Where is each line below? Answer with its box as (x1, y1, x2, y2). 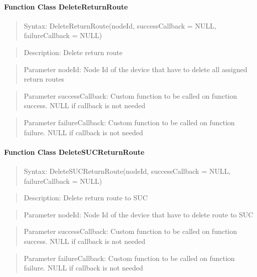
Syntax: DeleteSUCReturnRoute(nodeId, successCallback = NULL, (24, 165, 231, 176)
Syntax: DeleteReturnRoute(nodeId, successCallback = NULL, (24, 20, 216, 31)
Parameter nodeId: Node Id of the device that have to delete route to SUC (24, 209, 253, 219)
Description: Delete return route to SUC (24, 192, 148, 203)
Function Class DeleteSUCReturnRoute (4, 146, 145, 157)
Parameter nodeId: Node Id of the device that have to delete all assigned (24, 64, 247, 74)
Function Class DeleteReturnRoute (4, 1, 128, 12)
